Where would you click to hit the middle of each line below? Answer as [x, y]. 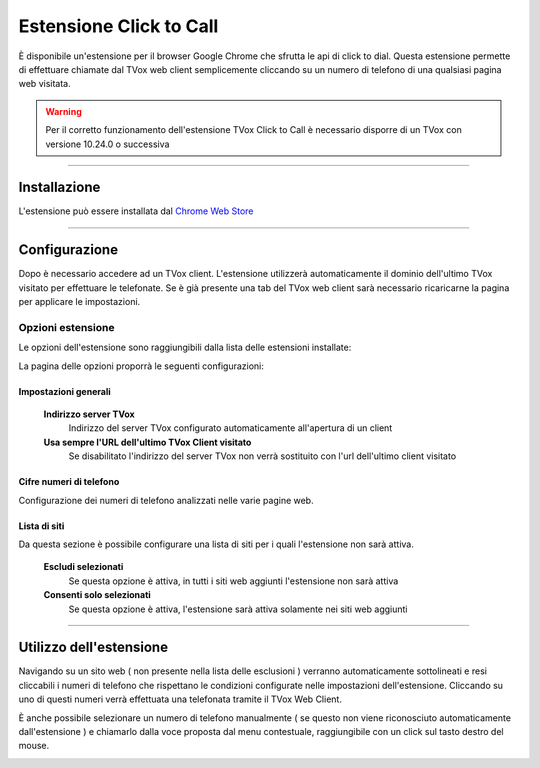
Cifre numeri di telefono [69, 482]
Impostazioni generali [64, 391]
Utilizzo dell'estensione [93, 647]
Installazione [59, 187]
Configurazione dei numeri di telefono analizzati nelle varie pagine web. [166, 500]
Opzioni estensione [66, 327]
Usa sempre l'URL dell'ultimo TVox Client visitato [147, 442]
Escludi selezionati [83, 567]
